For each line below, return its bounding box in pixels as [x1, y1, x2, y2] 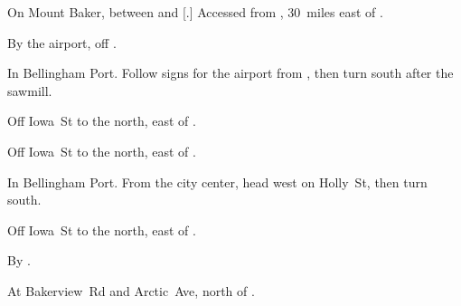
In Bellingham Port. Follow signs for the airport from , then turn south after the [7, 63, 454, 82]
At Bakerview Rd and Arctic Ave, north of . [7, 281, 255, 300]
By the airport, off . [7, 33, 117, 52]
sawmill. [7, 81, 52, 100]
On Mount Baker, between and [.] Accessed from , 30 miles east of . [7, 3, 383, 21]
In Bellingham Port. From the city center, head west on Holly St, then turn [7, 172, 428, 191]
